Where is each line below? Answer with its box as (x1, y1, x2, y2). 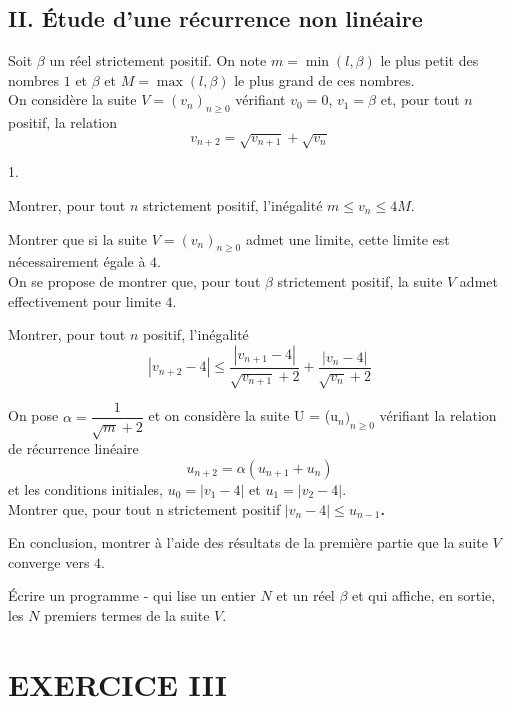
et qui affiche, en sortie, (352, 585, 496, 606)
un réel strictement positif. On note (49, 50, 267, 71)
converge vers (8, 551, 90, 572)
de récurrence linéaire (8, 438, 139, 459)
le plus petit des (380, 50, 479, 71)
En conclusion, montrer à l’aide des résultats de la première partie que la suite (8, 532, 488, 553)
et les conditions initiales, (8, 478, 164, 499)
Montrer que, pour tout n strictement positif (8, 498, 281, 519)
